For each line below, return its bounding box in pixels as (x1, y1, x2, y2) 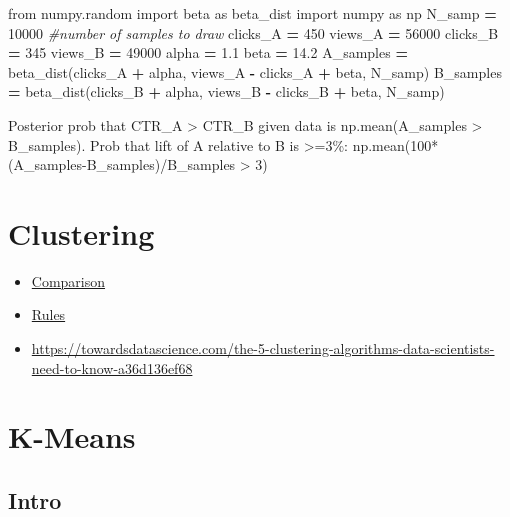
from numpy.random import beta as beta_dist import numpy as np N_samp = (8, 3, 497, 23)
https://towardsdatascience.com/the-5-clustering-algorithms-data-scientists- (31, 338, 495, 359)
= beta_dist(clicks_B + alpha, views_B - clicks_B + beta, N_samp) (8, 81, 445, 102)
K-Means (8, 416, 136, 457)
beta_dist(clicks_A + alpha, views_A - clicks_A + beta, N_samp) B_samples (8, 61, 502, 82)
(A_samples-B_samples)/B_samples (8, 154, 236, 175)
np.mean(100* (352, 134, 439, 155)
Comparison (31, 270, 106, 291)
